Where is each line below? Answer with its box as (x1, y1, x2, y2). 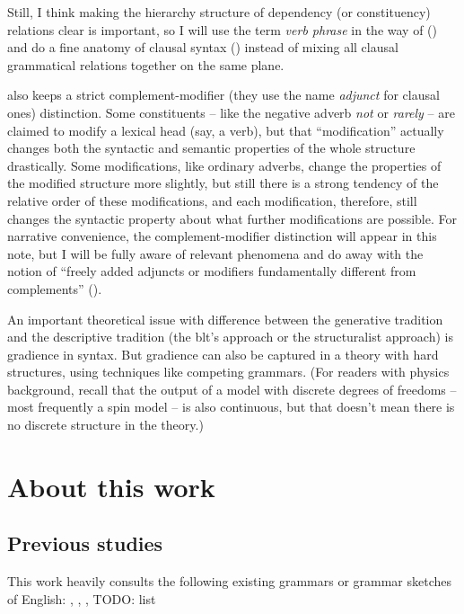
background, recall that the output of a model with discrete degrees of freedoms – (7, 379, 457, 398)
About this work (7, 467, 215, 504)
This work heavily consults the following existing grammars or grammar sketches (7, 572, 452, 591)
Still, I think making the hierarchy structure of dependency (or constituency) (7, 3, 431, 21)
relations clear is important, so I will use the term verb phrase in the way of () (7, 20, 438, 39)
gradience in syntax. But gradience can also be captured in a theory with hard (7, 344, 439, 363)
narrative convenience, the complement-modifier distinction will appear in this (7, 227, 437, 245)
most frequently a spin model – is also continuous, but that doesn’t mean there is (7, 397, 455, 416)
